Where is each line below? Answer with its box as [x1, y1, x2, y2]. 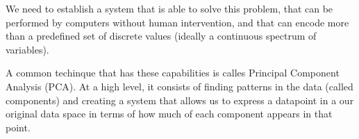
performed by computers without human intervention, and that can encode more [6, 15, 349, 29]
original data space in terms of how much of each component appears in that [6, 106, 333, 121]
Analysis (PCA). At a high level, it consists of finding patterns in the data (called [6, 79, 353, 93]
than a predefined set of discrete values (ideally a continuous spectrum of [6, 28, 317, 43]
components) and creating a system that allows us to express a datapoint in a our [6, 92, 354, 107]
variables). [6, 42, 49, 56]
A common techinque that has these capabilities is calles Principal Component [6, 65, 340, 80]
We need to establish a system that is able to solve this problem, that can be [6, 1, 333, 15]
